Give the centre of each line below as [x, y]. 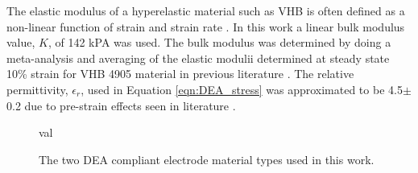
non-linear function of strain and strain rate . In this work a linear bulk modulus [206, 26]
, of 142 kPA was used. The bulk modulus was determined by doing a [219, 42]
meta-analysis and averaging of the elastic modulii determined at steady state [198, 58]
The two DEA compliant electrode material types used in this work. [207, 159]
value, [21, 42]
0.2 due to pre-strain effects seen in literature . [121, 105]
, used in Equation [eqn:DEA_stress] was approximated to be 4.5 [242, 89]
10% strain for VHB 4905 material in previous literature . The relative [180, 74]
